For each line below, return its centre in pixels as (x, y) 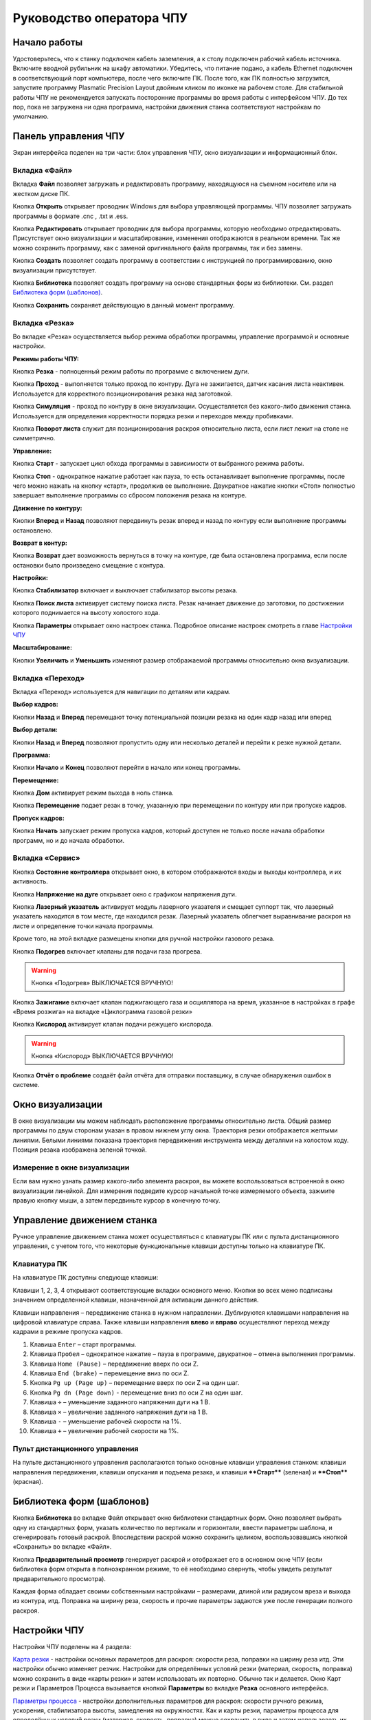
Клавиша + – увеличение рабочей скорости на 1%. (104, 1431)
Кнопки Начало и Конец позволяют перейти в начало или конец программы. (127, 768)
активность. (30, 881)
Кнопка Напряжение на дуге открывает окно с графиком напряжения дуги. (125, 894)
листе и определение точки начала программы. (83, 926)
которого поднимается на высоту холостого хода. (87, 613)
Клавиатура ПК (40, 1264)
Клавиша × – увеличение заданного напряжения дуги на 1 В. (119, 1412)
